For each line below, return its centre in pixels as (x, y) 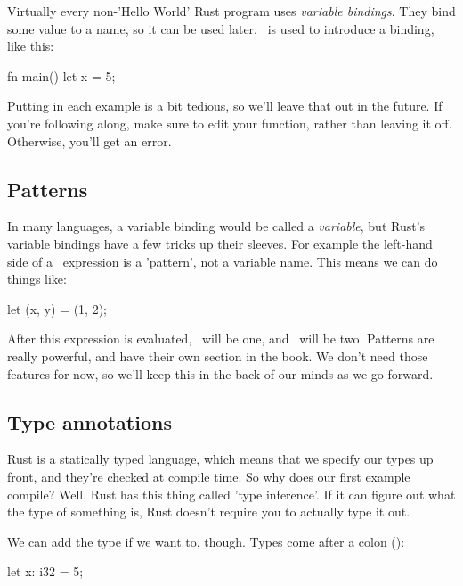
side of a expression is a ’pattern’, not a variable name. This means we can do (223, 261)
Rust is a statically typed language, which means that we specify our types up (220, 459)
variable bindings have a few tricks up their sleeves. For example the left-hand (220, 243)
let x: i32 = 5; (45, 571)
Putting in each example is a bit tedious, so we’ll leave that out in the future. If (225, 106)
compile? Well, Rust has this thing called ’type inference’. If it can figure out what (231, 494)
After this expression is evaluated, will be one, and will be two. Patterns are (221, 338)
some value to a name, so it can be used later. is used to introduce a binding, (221, 28)
